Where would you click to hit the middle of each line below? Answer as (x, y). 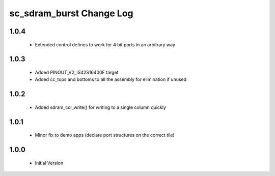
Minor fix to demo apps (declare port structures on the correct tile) (105, 135)
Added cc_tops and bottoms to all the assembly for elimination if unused (111, 79)
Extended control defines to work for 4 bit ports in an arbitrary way (105, 45)
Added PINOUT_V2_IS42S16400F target (77, 72)
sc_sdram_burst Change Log (71, 13)
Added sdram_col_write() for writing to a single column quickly (101, 107)
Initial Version (49, 163)
